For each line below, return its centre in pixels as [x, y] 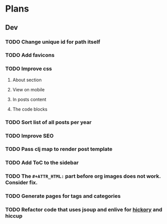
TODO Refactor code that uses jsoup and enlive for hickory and [84, 210]
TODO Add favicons [30, 55]
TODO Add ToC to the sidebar [42, 163]
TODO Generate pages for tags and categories [63, 196]
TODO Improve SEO [29, 136]
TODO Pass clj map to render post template [59, 149]
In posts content [29, 99]
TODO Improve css [29, 69]
